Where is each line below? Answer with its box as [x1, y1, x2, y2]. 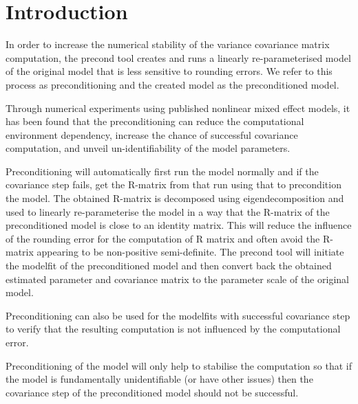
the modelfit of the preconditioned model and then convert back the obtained [6, 258, 332, 273]
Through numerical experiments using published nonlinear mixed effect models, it [6, 100, 350, 115]
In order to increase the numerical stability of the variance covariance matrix [6, 37, 330, 52]
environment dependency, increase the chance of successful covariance [6, 127, 298, 142]
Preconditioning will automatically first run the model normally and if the [6, 164, 319, 178]
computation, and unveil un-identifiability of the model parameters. [6, 141, 291, 155]
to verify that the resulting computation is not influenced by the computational [6, 322, 341, 336]
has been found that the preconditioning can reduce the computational [6, 114, 304, 128]
